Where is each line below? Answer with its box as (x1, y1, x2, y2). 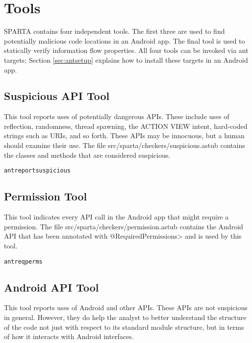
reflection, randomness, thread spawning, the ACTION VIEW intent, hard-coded (4, 121, 248, 131)
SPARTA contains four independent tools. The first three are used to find (4, 26, 225, 36)
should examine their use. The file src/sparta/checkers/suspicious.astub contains (4, 140, 245, 150)
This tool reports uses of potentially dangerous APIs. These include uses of (4, 111, 229, 122)
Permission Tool (4, 189, 87, 204)
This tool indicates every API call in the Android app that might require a (4, 212, 229, 222)
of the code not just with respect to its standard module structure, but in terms (4, 321, 244, 332)
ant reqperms (4, 258, 43, 265)
